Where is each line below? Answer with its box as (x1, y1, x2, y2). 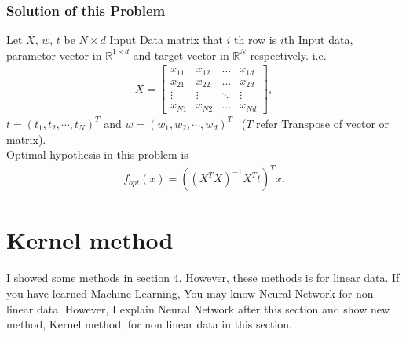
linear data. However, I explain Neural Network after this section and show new (6, 300, 390, 317)
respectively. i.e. (250, 46, 327, 63)
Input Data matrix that (109, 31, 223, 48)
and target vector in (133, 46, 229, 63)
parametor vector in (6, 46, 102, 63)
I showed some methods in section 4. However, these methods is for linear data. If (6, 269, 400, 286)
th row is (234, 31, 277, 48)
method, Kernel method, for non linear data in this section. (6, 316, 292, 332)
